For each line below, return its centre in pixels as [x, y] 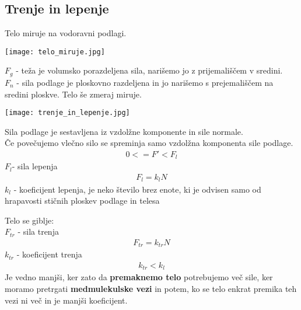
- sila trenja [38, 231]
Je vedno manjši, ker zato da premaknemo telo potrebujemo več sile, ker [139, 277]
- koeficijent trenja [49, 254]
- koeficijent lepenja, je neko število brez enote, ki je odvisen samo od [137, 189]
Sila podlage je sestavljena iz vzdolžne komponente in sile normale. [124, 131]
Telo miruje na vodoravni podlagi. [66, 33]
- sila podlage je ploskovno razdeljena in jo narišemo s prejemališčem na [145, 82]
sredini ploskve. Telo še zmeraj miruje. [73, 94]
